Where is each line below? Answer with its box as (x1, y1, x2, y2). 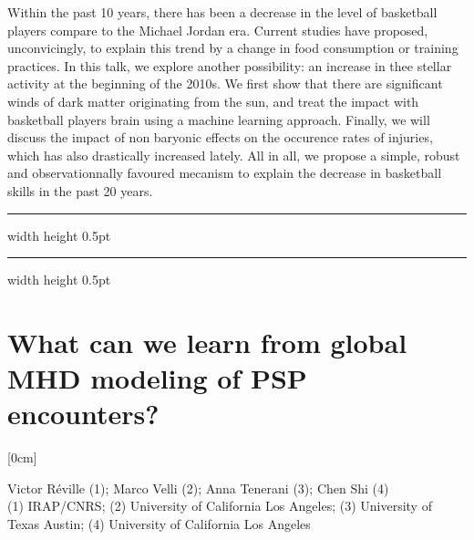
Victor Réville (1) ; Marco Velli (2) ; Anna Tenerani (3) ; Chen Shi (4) (7, 478, 389, 497)
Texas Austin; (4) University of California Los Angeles (7, 514, 311, 533)
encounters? (7, 395, 160, 432)
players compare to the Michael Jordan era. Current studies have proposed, (7, 20, 428, 39)
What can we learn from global (7, 323, 407, 360)
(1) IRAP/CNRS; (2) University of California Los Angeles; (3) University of (7, 496, 432, 515)
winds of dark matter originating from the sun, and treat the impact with (7, 91, 419, 110)
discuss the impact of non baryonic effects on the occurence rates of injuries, (7, 128, 433, 147)
